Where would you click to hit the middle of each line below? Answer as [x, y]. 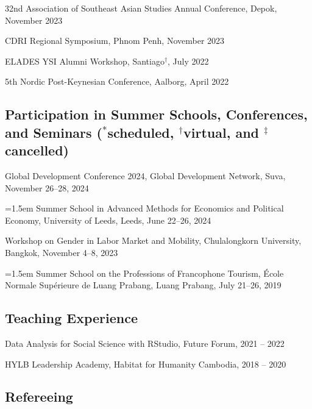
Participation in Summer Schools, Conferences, [156, 114]
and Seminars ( [54, 132]
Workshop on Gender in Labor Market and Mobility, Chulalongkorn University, [153, 240]
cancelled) [37, 150]
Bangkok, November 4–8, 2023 [62, 252]
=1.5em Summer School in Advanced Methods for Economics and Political [144, 208]
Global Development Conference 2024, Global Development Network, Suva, [145, 175]
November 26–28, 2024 [47, 187]
